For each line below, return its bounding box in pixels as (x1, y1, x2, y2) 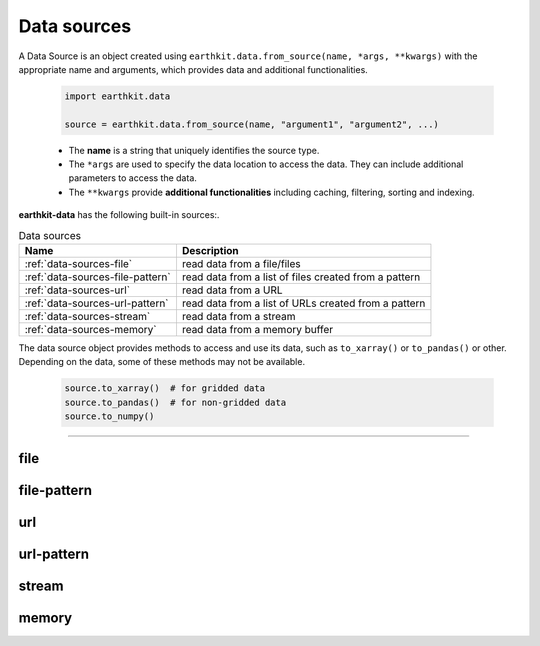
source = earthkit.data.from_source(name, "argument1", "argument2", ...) (64, 118, 440, 130)
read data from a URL (181, 283, 284, 297)
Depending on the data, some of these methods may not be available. (18, 356, 305, 368)
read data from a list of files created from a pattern (181, 270, 421, 284)
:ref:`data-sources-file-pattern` (24, 270, 171, 284)
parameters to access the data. (68, 172, 197, 184)
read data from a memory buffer (181, 323, 334, 337)
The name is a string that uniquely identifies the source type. (68, 144, 320, 156)
